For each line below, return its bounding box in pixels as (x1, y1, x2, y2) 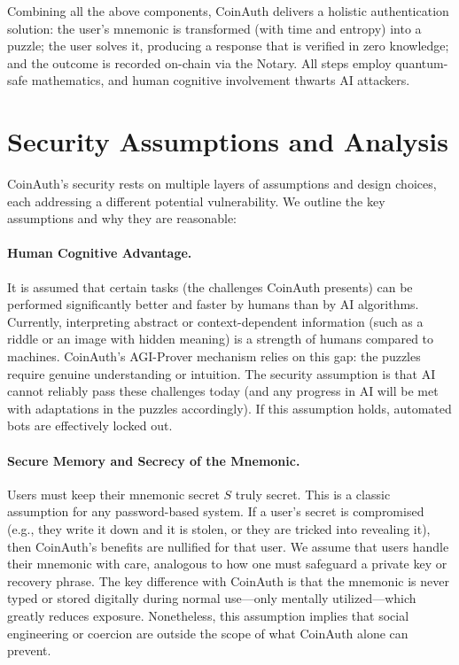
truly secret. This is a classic (235, 484, 391, 503)
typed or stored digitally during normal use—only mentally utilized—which (7, 589, 416, 607)
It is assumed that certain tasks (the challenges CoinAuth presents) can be (7, 277, 413, 296)
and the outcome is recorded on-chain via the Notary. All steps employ (7, 53, 392, 72)
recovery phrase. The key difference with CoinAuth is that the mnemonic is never (7, 571, 449, 590)
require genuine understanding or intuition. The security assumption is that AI (7, 364, 436, 383)
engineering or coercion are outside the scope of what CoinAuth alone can (7, 623, 408, 642)
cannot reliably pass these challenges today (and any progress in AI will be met (7, 382, 439, 400)
